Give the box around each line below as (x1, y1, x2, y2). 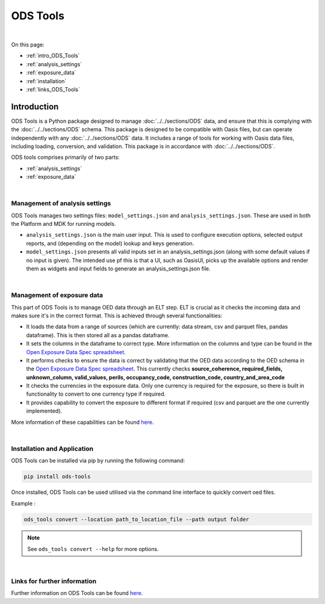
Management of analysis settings (11, 199, 111, 208)
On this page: (11, 41, 45, 48)
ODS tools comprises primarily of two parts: (11, 154, 120, 161)
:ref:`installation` (26, 77, 67, 84)
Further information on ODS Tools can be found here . (11, 590, 143, 597)
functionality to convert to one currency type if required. (26, 390, 166, 397)
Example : (11, 500, 36, 507)
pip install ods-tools (23, 473, 91, 480)
